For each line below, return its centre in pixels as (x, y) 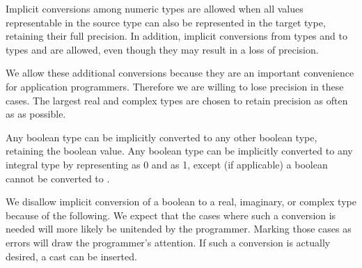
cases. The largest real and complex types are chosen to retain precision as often (177, 100)
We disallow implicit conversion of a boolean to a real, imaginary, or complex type (181, 202)
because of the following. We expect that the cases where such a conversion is (171, 215)
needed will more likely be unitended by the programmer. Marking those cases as (179, 229)
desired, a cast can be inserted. (71, 256)
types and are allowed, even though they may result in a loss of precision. (162, 49)
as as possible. (36, 114)
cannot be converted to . (58, 178)
